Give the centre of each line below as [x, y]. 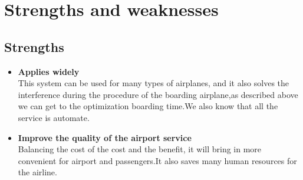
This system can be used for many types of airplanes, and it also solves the [154, 83]
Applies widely [49, 71]
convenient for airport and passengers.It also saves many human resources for [157, 160]
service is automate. [54, 117]
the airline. [37, 172]
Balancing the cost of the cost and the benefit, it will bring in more [140, 149]
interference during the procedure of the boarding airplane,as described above [158, 94]
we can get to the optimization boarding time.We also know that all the [148, 106]
